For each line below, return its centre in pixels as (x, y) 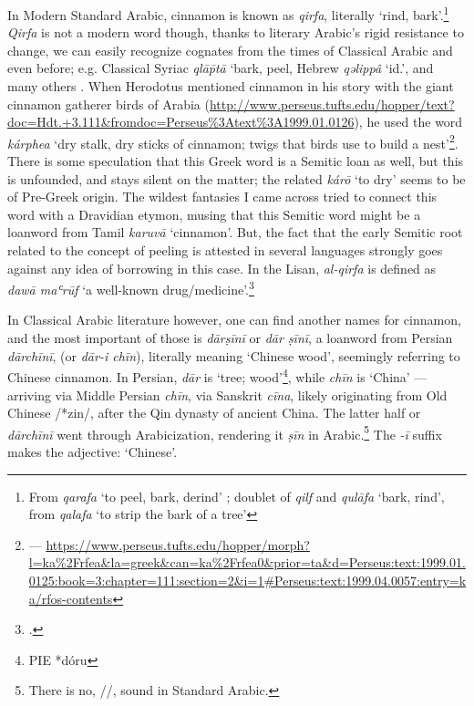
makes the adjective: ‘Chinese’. (93, 451)
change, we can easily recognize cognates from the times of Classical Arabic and (230, 50)
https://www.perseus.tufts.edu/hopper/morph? (178, 544)
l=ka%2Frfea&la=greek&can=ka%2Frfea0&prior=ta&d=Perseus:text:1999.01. (247, 562)
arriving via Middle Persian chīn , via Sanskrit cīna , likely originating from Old (227, 395)
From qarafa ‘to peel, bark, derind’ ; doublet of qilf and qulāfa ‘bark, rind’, (237, 496)
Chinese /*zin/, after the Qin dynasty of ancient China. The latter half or (214, 413)
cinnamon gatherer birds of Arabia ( (108, 104)
